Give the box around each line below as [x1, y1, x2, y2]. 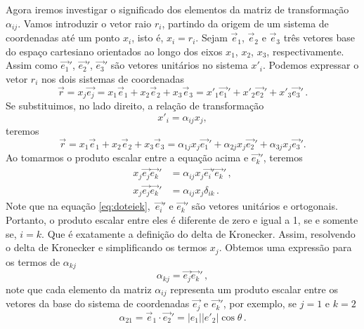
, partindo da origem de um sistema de [162, 15, 329, 30]
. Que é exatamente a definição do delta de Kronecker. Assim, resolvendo [41, 226, 356, 241]
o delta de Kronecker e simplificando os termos [6, 240, 207, 255]
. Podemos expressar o [262, 58, 359, 72]
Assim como [6, 58, 58, 72]
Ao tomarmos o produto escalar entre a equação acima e [6, 150, 249, 165]
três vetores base [283, 30, 356, 45]
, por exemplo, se [223, 296, 297, 311]
